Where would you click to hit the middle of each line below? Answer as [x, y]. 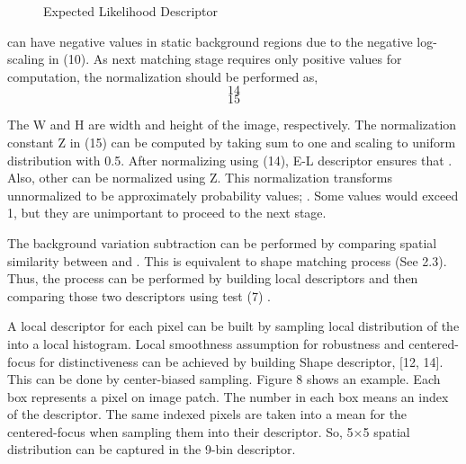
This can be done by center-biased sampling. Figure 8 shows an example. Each [224, 379]
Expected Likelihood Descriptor [131, 11]
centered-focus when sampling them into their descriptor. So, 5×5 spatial [209, 431]
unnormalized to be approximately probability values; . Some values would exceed [233, 195]
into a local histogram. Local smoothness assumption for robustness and [206, 343]
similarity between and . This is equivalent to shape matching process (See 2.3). [227, 260]
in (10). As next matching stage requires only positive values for [225, 59]
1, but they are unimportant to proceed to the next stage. [167, 213]
